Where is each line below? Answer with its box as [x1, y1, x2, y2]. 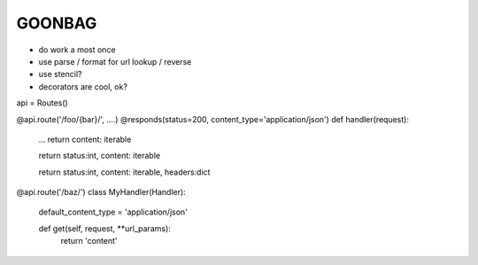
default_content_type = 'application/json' [38, 207, 188, 217]
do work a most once [38, 44, 116, 55]
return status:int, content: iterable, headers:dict [38, 167, 211, 177]
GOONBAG [16, 13, 97, 33]
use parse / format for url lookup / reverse [38, 56, 192, 66]
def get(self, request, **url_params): [38, 222, 172, 234]
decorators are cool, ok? [38, 81, 128, 92]
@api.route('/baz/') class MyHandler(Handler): [16, 187, 186, 198]
